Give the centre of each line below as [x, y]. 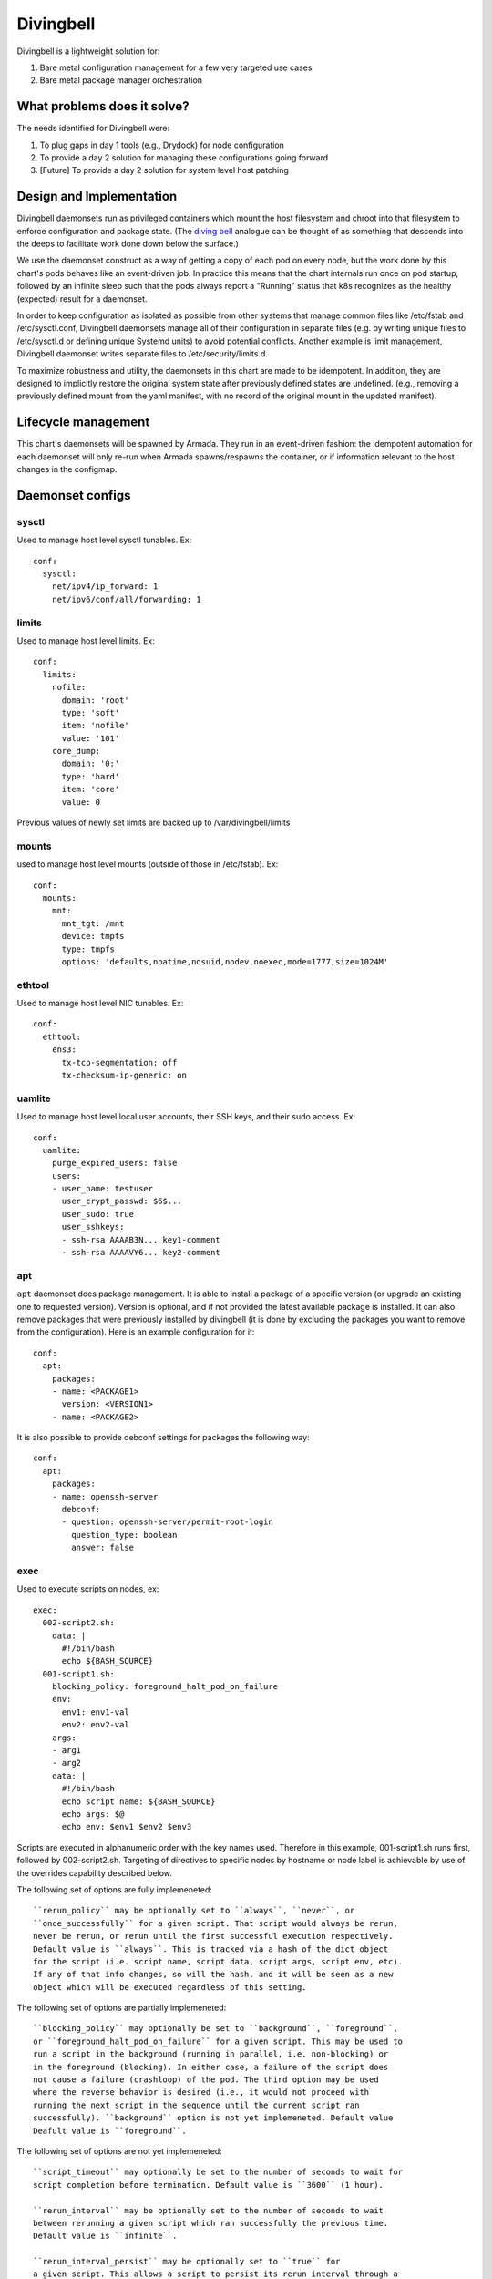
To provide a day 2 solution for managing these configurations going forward [184, 158]
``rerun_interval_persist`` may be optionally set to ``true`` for [187, 2262]
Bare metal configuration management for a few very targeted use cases [176, 67]
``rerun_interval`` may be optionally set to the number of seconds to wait [209, 2210]
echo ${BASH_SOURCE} [108, 1661]
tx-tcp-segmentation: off [119, 1062]
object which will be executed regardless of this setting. [170, 1987]
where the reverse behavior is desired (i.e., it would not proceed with [201, 2093]
